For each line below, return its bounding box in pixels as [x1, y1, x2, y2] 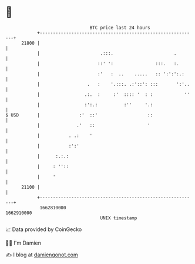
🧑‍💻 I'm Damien [5, 239, 42, 246]
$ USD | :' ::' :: [5, 112, 153, 118]
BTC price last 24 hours [89, 25, 150, 31]
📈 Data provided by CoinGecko [5, 226, 82, 233]
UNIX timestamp [100, 215, 137, 221]
